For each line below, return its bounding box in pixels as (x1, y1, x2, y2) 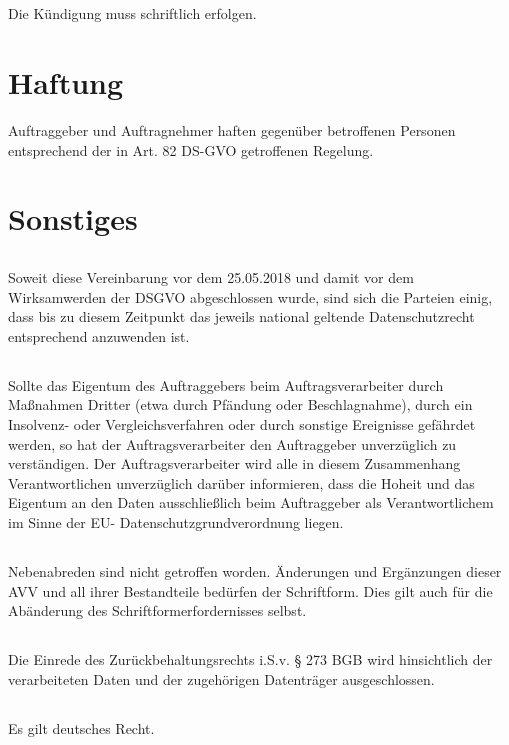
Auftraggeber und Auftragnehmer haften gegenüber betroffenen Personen (8, 120, 456, 141)
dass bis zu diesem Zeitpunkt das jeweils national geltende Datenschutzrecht (8, 306, 475, 327)
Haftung (8, 62, 124, 103)
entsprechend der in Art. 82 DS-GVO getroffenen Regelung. (8, 139, 374, 160)
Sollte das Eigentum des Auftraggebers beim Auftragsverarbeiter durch (8, 374, 444, 395)
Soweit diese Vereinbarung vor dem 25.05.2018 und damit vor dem (8, 267, 414, 288)
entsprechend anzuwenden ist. (8, 325, 190, 346)
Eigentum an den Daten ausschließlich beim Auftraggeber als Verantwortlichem (8, 492, 494, 513)
